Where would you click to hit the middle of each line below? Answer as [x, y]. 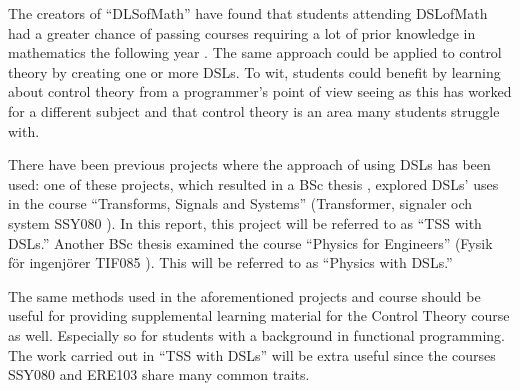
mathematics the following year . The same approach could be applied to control [255, 52]
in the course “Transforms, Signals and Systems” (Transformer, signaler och [240, 203]
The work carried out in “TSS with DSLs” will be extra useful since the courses [252, 354]
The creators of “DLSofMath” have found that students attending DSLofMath [248, 13]
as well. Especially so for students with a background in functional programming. [256, 334]
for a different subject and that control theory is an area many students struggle [254, 110]
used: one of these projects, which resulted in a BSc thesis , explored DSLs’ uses [253, 183]
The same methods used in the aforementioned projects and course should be [244, 295]
